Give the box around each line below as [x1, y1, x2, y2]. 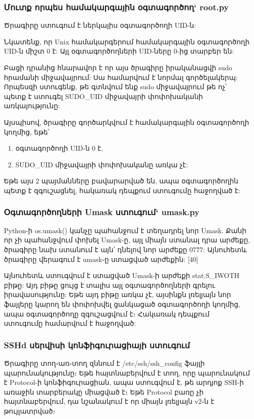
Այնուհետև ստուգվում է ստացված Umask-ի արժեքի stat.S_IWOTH [4, 270, 239, 280]
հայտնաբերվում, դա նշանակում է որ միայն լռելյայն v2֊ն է [4, 396, 214, 406]
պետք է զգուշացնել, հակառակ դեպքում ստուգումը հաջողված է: [4, 185, 240, 195]
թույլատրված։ [4, 405, 55, 416]
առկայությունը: [4, 100, 60, 111]
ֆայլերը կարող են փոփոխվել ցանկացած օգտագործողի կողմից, [4, 299, 240, 309]
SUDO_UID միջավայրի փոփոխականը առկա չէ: [15, 159, 188, 169]
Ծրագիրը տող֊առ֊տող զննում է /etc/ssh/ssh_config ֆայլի [4, 358, 205, 368]
